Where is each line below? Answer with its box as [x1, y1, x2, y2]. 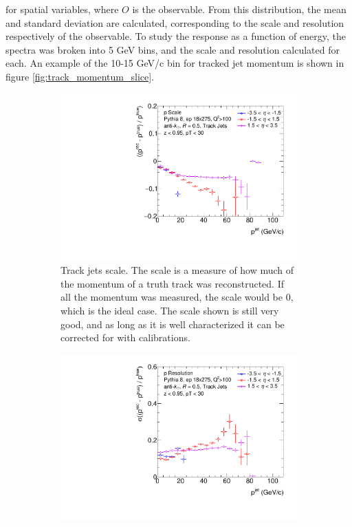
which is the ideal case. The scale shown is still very [60, 303, 279, 318]
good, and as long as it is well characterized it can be [60, 316, 285, 331]
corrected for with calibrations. [60, 330, 190, 345]
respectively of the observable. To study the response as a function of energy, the [5, 29, 346, 43]
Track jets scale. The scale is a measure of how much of [60, 263, 294, 277]
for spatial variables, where [5, 2, 119, 16]
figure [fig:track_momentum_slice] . [5, 69, 155, 83]
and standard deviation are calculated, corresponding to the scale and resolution [5, 15, 344, 30]
